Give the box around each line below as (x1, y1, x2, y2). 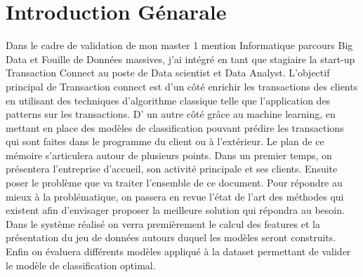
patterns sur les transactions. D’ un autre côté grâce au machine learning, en (6, 107, 336, 121)
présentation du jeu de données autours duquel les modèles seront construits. (6, 230, 336, 245)
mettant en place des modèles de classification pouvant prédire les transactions (6, 120, 344, 135)
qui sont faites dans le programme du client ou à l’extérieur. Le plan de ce (6, 134, 324, 149)
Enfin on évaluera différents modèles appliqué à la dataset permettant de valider (6, 244, 351, 259)
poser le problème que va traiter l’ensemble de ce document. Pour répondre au (6, 175, 343, 190)
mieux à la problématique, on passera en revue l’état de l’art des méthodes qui (6, 189, 344, 203)
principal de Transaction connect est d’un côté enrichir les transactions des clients (6, 79, 358, 93)
